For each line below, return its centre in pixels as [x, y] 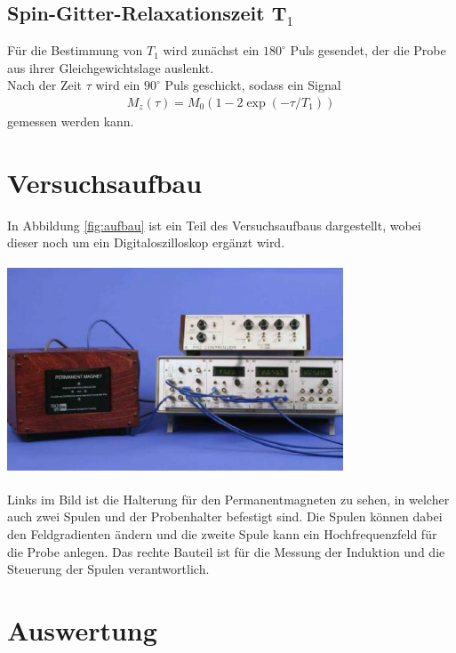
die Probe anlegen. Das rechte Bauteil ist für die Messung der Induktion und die [226, 551]
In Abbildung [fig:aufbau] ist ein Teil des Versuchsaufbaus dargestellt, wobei [214, 225]
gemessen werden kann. [71, 121]
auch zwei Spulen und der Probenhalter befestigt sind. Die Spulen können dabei [225, 516]
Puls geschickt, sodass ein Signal [253, 85]
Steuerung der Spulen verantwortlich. [108, 569]
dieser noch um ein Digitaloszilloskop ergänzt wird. [146, 242]
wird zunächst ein [211, 50]
